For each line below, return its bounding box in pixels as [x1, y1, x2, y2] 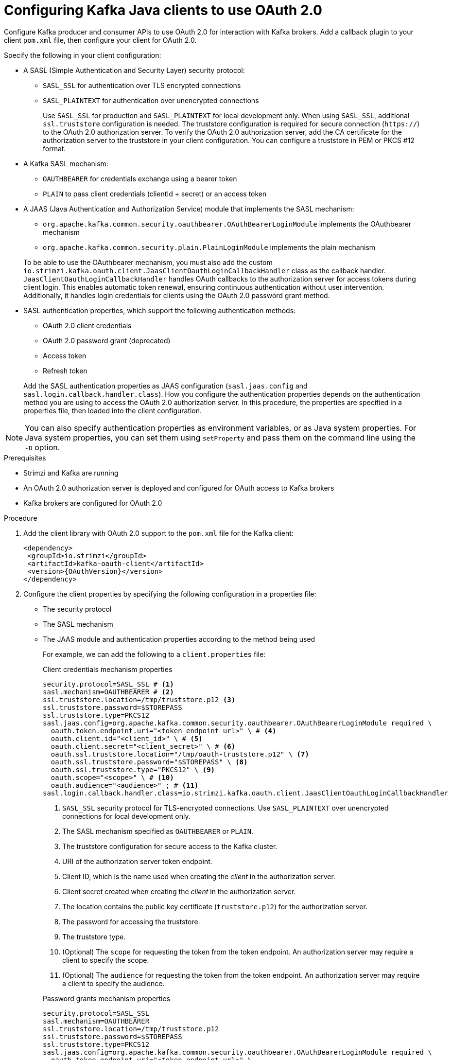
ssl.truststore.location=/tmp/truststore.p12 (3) [43, 695, 236, 704]
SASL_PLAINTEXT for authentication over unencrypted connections [43, 96, 259, 105]
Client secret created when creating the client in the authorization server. [62, 887, 296, 896]
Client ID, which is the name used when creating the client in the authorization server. [62, 872, 335, 881]
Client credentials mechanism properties [43, 665, 173, 673]
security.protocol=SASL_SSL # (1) [43, 680, 174, 688]
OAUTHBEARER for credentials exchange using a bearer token [43, 174, 237, 183]
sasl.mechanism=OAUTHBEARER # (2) [43, 688, 174, 696]
